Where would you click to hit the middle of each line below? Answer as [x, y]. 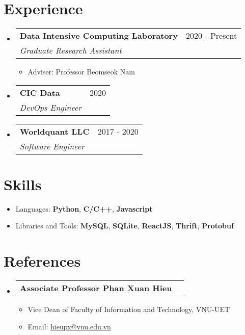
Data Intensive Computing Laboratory [99, 36]
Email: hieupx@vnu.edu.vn [69, 326]
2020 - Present [211, 36]
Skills [23, 184]
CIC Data [40, 92]
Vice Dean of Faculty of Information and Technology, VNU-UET [129, 309]
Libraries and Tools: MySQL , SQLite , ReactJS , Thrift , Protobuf [125, 226]
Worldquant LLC [55, 131]
